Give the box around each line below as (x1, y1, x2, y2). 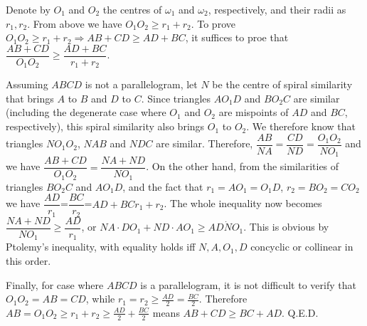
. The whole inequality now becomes (164, 196, 322, 211)
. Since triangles (141, 90, 211, 105)
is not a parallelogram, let (85, 77, 198, 92)
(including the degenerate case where (6, 105, 166, 120)
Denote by (6, 2, 50, 16)
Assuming (6, 77, 48, 92)
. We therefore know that (246, 119, 356, 134)
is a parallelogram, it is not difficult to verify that (140, 277, 356, 292)
